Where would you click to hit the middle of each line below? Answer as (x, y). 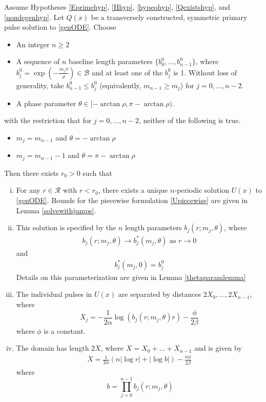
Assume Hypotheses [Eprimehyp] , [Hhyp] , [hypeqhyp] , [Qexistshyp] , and (117, 7)
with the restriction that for (48, 120)
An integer (33, 44)
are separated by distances (160, 294)
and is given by (218, 348)
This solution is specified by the (66, 227)
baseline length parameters (110, 61)
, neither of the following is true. (190, 120)
